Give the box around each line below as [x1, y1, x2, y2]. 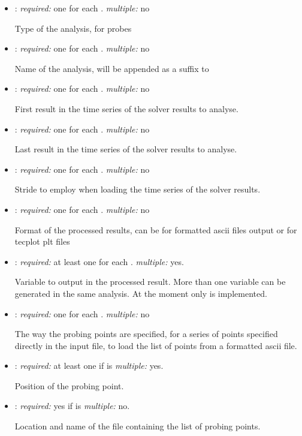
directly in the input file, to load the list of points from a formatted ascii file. [14, 339, 297, 351]
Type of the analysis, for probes [14, 22, 132, 34]
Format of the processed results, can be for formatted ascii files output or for [14, 223, 297, 236]
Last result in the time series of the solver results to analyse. [14, 143, 237, 155]
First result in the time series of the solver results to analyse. [14, 102, 238, 115]
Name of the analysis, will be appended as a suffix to [14, 62, 209, 74]
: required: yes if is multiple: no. [14, 399, 130, 412]
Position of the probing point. [14, 379, 124, 392]
